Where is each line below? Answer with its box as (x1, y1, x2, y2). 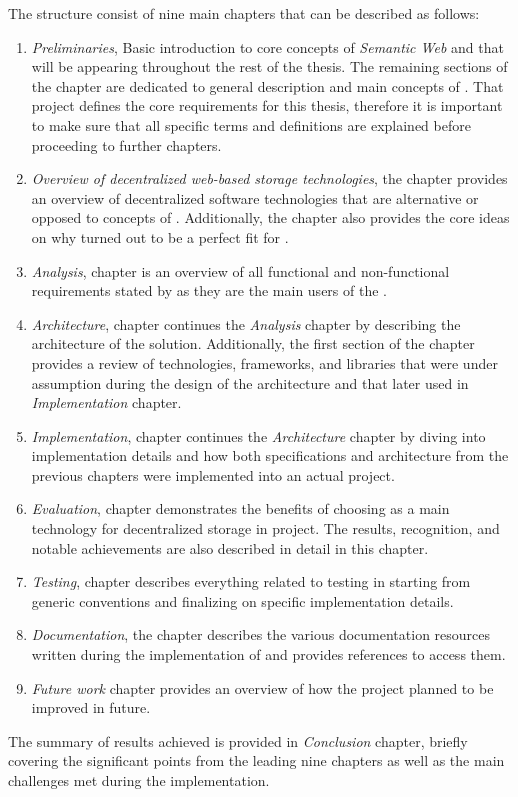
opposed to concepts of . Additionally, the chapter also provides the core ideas (31, 207, 510, 228)
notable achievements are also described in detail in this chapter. (31, 537, 429, 558)
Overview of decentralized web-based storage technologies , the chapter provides (31, 168, 508, 189)
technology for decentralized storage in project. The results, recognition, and (31, 518, 500, 539)
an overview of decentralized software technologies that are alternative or (31, 187, 479, 208)
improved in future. (31, 697, 151, 718)
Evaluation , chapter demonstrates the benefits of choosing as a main (31, 498, 450, 519)
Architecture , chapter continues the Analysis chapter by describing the (31, 313, 461, 334)
